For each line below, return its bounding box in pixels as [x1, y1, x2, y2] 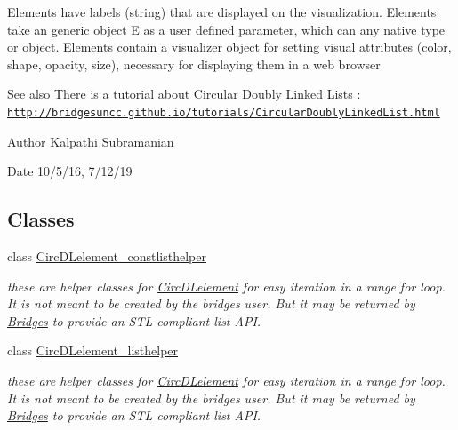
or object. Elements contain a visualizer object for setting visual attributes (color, [7, 37, 452, 56]
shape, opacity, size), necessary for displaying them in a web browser [7, 54, 381, 73]
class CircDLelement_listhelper [7, 341, 179, 360]
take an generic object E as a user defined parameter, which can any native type [7, 20, 446, 38]
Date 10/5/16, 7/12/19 [7, 162, 133, 180]
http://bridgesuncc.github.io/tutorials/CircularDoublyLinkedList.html [7, 106, 440, 119]
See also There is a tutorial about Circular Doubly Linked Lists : [7, 84, 361, 103]
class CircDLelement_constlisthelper [7, 247, 206, 266]
